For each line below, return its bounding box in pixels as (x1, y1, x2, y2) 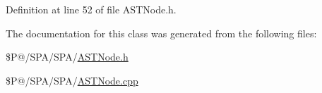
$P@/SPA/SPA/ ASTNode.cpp (6, 73, 138, 87)
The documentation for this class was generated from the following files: (6, 25, 317, 40)
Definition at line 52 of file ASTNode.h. (6, 2, 177, 16)
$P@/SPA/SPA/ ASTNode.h (6, 49, 129, 64)
